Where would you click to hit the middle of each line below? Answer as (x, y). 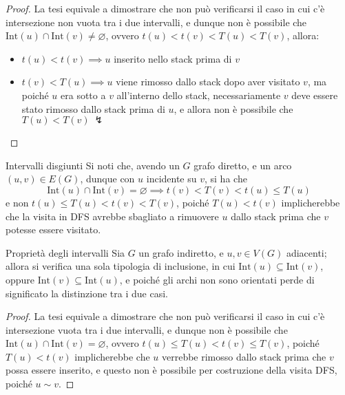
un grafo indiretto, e (181, 252)
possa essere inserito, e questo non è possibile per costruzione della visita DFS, (171, 370)
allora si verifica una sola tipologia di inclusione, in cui (121, 266)
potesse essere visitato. (53, 229)
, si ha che (226, 179)
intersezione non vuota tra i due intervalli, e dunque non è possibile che (156, 22)
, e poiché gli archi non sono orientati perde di (217, 279)
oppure (20, 279)
